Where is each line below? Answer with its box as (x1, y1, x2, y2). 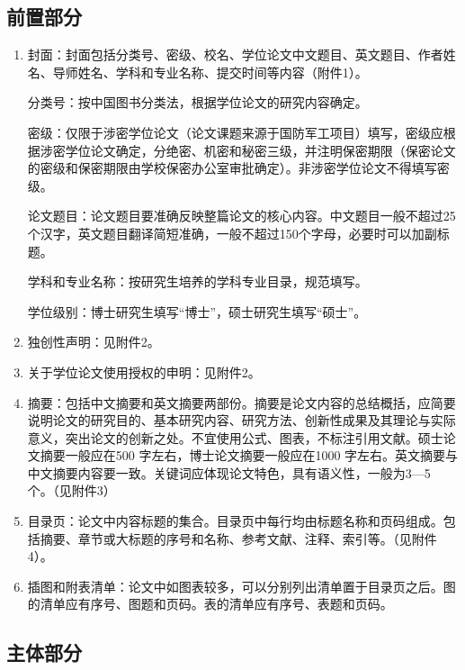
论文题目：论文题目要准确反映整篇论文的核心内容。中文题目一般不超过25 (27, 206, 456, 225)
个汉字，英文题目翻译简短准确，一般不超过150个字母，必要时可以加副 (27, 223, 437, 242)
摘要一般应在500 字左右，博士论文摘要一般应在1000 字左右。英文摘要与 (40, 446, 459, 465)
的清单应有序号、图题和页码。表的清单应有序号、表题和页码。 (27, 594, 393, 613)
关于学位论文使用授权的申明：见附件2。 (27, 362, 261, 381)
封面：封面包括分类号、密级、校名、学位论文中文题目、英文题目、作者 (27, 45, 443, 64)
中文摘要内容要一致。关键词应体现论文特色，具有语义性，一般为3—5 (27, 463, 431, 482)
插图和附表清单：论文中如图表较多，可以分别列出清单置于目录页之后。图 (27, 576, 456, 595)
